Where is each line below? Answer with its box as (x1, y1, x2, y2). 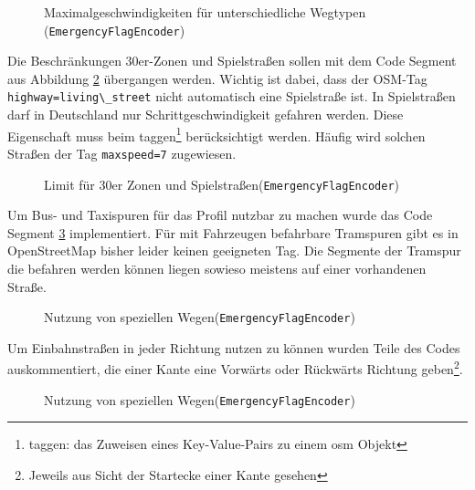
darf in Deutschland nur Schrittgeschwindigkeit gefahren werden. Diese (7, 105, 404, 124)
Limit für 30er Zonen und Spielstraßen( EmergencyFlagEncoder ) (44, 174, 400, 193)
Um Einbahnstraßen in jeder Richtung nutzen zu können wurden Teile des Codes (7, 338, 460, 357)
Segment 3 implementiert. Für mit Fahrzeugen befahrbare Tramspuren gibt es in (7, 223, 459, 242)
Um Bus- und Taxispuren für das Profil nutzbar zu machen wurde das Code (7, 205, 433, 224)
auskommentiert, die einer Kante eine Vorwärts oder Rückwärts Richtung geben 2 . (7, 357, 463, 379)
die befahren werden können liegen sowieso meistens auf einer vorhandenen (7, 259, 427, 278)
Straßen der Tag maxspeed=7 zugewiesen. (7, 143, 237, 162)
